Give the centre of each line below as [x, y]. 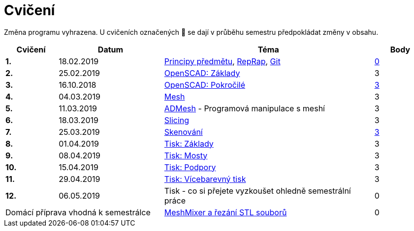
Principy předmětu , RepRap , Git [222, 61]
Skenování [183, 132]
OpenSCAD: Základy [202, 73]
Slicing [177, 120]
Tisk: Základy [189, 143]
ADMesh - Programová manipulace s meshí [244, 108]
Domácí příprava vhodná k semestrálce [78, 212]
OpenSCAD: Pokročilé [205, 85]
